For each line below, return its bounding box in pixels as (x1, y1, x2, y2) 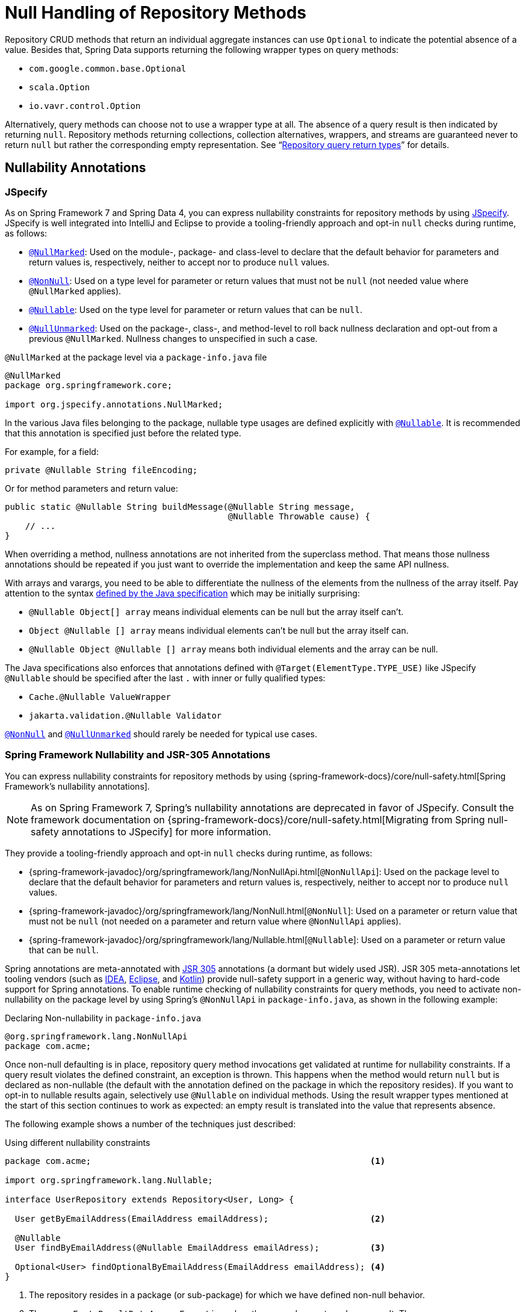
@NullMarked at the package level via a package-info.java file (5, 351, 267, 362)
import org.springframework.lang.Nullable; (5, 1175, 213, 1185)
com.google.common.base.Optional (29, 63, 187, 73)
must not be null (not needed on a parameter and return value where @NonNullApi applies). (29, 915, 401, 926)
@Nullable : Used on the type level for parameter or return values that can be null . (29, 304, 363, 315)
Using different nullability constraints (5, 1137, 150, 1148)
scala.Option (29, 82, 90, 92)
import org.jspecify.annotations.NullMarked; (5, 399, 223, 409)
